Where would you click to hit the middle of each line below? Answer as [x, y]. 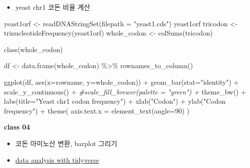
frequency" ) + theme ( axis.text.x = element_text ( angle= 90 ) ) [97, 110]
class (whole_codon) [33, 49]
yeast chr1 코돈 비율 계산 [53, 7]
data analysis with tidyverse [57, 159]
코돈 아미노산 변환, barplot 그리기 [66, 143]
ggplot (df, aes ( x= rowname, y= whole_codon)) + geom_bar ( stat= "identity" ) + [122, 82]
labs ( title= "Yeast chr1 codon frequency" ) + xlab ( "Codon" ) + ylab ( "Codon [115, 101]
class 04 [17, 127]
